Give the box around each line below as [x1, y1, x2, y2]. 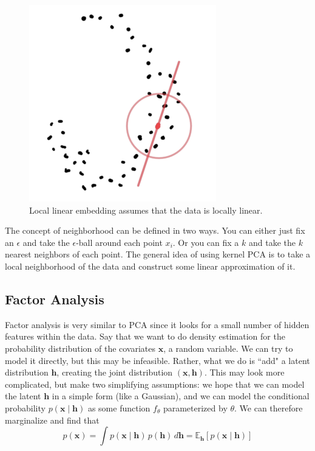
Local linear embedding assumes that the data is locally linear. [29, 203, 263, 216]
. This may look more [204, 366, 285, 379]
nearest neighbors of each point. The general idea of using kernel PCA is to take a [5, 248, 311, 260]
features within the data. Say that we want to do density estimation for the [5, 330, 285, 343]
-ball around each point [76, 236, 163, 248]
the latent [5, 390, 41, 402]
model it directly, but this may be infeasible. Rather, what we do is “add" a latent [5, 354, 310, 366]
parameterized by [163, 401, 228, 414]
